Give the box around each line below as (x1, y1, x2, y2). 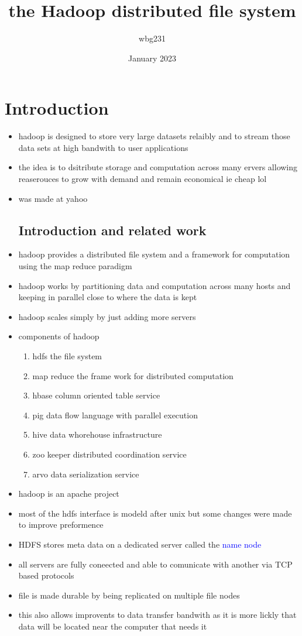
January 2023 (128, 51, 176, 64)
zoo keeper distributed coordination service (32, 448, 187, 460)
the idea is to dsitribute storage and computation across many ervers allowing (18, 161, 298, 173)
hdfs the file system (32, 349, 102, 362)
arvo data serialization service (32, 467, 139, 480)
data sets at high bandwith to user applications (18, 141, 188, 153)
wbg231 (139, 32, 166, 44)
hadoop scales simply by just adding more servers (18, 310, 196, 322)
